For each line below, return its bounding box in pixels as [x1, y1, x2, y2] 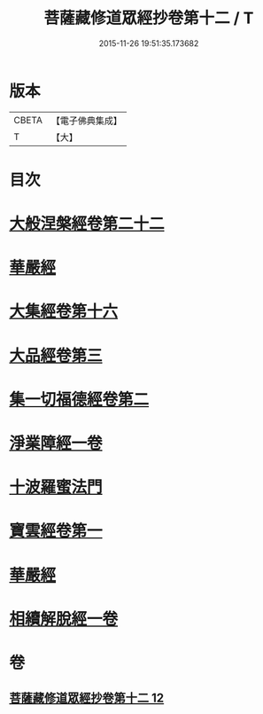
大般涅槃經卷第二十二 [9, 214, 166, 234]
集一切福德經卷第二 [9, 389, 150, 409]
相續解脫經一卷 [9, 608, 119, 629]
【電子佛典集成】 [50, 114, 122, 127]
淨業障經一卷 [9, 434, 104, 453]
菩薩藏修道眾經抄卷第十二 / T [43, 8, 254, 28]
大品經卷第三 [9, 345, 104, 365]
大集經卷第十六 [9, 302, 119, 322]
